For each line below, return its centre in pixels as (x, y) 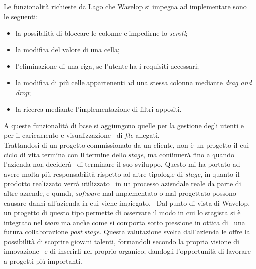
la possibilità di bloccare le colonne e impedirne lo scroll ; (102, 33)
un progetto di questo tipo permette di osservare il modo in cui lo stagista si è (122, 212)
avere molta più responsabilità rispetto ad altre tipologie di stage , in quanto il (122, 173)
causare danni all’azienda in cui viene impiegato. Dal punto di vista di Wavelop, (127, 203)
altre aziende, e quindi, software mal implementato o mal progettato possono (120, 193)
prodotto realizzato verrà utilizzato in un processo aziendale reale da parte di (123, 183)
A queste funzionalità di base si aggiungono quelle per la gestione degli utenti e (124, 125)
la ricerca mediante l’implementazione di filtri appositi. (99, 109)
